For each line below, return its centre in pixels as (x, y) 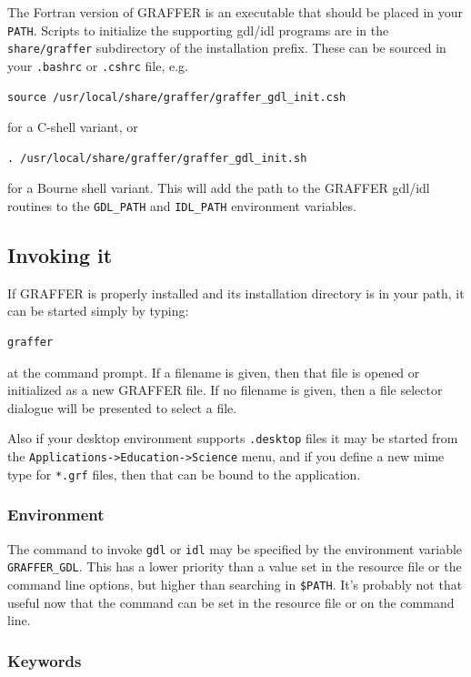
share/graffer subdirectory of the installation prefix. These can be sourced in (227, 48)
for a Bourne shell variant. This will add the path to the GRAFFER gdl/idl (219, 188)
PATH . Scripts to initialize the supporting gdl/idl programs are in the (198, 30)
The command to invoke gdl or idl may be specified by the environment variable (235, 548)
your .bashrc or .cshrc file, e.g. (98, 65)
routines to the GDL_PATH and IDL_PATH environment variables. (182, 205)
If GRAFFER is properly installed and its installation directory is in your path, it (236, 293)
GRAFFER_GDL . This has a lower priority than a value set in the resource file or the (235, 566)
